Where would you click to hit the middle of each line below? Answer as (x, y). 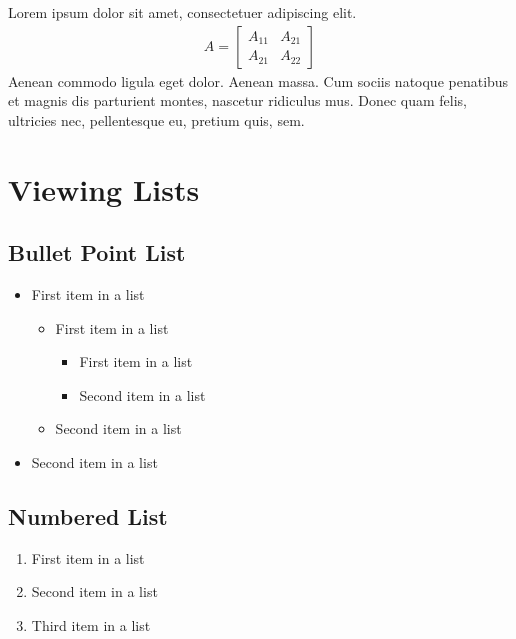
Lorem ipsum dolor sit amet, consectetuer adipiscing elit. (182, 12)
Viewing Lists (104, 188)
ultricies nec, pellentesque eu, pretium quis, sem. (156, 119)
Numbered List (88, 515)
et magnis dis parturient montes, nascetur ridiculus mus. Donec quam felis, (237, 100)
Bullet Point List (97, 252)
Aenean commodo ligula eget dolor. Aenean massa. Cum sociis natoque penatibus (258, 80)
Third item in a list (91, 624)
